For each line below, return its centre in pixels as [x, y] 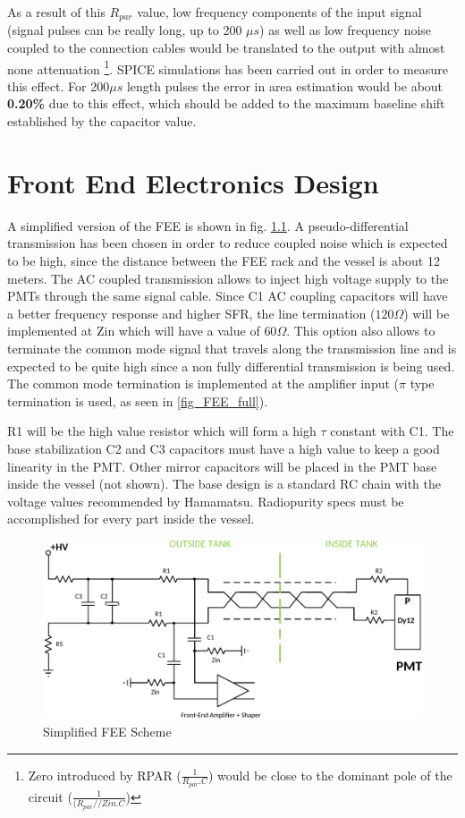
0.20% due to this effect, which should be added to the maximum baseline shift [226, 103]
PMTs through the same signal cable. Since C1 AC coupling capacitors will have [228, 296]
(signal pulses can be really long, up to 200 [125, 30]
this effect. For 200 [59, 85]
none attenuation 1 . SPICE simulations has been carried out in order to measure [228, 67]
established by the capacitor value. [102, 121]
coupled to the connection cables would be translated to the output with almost [226, 48]
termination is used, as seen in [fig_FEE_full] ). [138, 400]
